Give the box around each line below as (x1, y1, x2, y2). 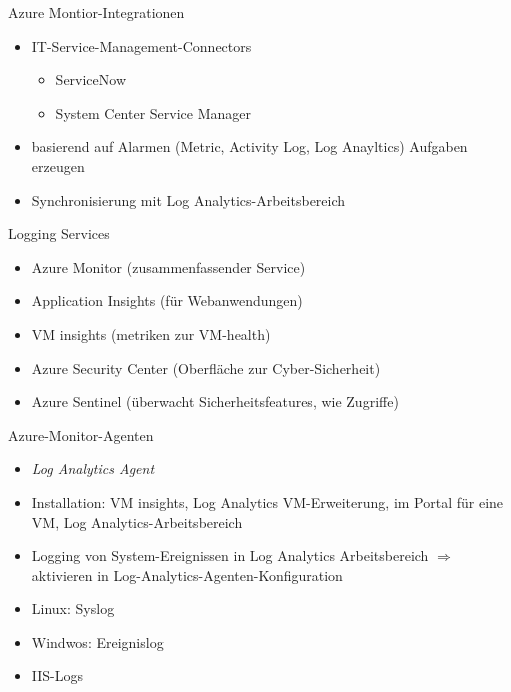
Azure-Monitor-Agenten (8, 424, 154, 445)
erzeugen (31, 155, 85, 176)
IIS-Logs (31, 665, 84, 686)
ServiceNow (55, 69, 127, 90)
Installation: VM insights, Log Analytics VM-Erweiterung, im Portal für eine (31, 491, 504, 512)
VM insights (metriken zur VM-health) (31, 323, 271, 344)
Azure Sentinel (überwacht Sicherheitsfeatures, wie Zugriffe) (31, 391, 399, 412)
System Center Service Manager (55, 102, 251, 123)
